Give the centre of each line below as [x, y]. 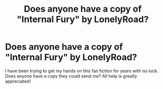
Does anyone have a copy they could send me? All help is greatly [71, 76]
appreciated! [18, 81]
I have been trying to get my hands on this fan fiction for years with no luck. [82, 71]
